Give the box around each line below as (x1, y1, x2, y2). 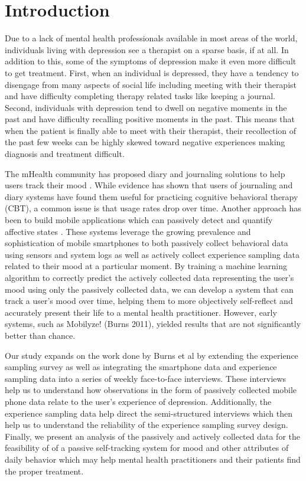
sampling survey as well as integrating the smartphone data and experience (5, 361, 277, 373)
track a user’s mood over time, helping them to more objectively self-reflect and (5, 295, 293, 307)
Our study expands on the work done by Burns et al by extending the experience (5, 349, 298, 361)
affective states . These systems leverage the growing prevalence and (5, 225, 251, 237)
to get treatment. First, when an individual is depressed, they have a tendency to (5, 66, 299, 78)
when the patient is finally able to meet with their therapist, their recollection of (5, 124, 297, 136)
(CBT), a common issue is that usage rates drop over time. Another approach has (5, 202, 301, 214)
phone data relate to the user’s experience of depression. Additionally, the (5, 395, 272, 407)
